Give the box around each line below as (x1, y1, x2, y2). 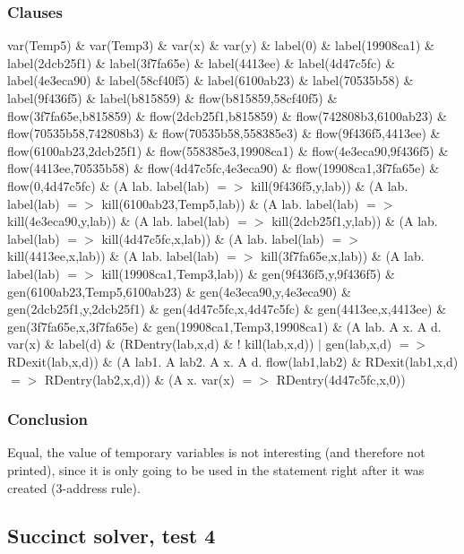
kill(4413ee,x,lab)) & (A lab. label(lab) (7, 247, 219, 265)
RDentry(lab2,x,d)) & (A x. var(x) (44, 369, 236, 388)
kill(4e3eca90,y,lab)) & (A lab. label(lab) (7, 212, 230, 230)
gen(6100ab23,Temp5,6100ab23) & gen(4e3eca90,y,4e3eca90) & (7, 281, 351, 300)
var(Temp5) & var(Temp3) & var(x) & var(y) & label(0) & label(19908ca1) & (7, 36, 434, 55)
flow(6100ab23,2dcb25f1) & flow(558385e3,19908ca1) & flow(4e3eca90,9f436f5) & (7, 141, 449, 160)
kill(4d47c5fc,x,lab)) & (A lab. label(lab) (101, 229, 324, 247)
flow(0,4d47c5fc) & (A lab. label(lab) (7, 176, 210, 195)
